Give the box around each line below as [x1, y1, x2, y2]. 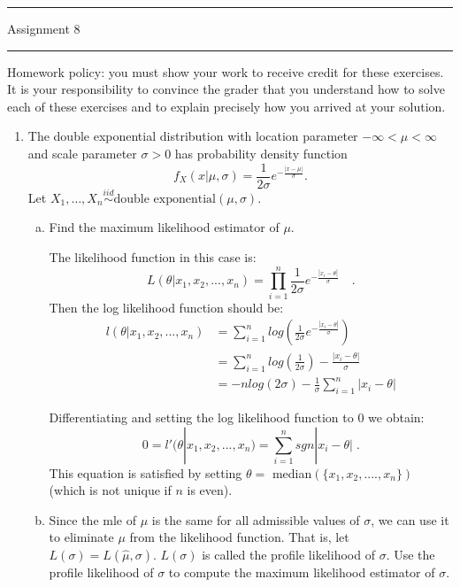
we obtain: [368, 408, 425, 427]
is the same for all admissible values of [151, 510, 360, 529]
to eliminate [49, 528, 114, 546]
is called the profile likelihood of [202, 545, 375, 564]
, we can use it [371, 510, 449, 529]
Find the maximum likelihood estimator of [49, 218, 280, 236]
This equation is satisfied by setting [49, 463, 242, 482]
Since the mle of [49, 510, 136, 529]
